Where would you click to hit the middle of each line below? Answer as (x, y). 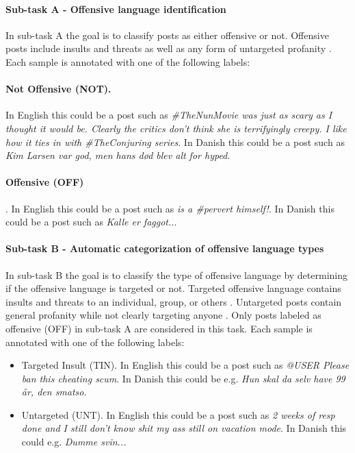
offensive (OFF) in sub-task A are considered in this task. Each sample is (159, 328)
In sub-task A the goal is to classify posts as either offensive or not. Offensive (167, 35)
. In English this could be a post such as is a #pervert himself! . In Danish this (170, 208)
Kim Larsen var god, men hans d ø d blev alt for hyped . (118, 155)
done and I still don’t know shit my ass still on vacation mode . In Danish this (184, 428)
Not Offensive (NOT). (58, 89)
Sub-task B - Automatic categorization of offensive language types (165, 248)
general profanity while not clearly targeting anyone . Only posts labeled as (163, 315)
